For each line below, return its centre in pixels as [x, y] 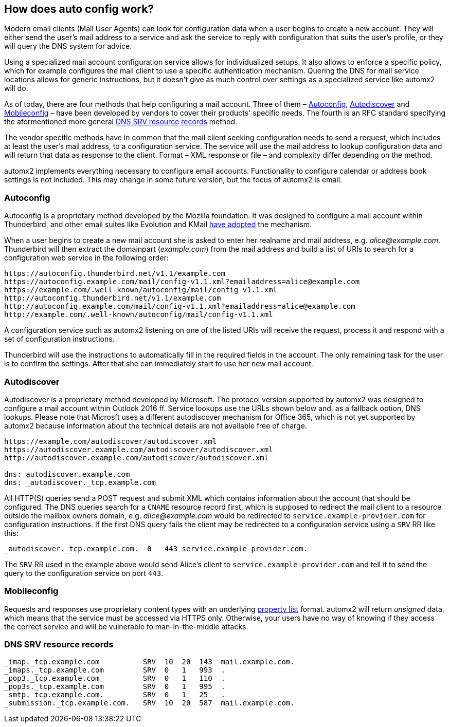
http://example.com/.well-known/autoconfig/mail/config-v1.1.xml [139, 315]
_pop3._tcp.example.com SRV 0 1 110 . [115, 678]
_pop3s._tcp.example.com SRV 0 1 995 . [115, 687]
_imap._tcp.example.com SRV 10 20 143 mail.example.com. [149, 662]
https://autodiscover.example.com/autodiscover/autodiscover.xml [139, 449]
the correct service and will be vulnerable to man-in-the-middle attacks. [126, 626]
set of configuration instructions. [59, 339]
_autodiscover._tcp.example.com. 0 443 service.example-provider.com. [156, 548]
